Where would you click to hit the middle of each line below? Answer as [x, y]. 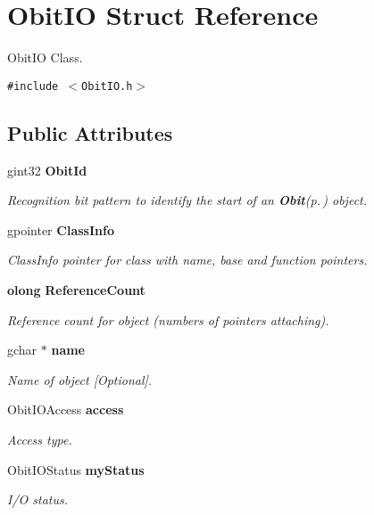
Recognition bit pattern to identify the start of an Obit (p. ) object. [187, 200]
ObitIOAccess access [66, 409]
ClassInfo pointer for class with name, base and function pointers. [187, 260]
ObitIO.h [107, 86]
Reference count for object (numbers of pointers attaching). [168, 319]
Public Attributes [90, 132]
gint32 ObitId [47, 170]
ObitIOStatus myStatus [76, 469]
